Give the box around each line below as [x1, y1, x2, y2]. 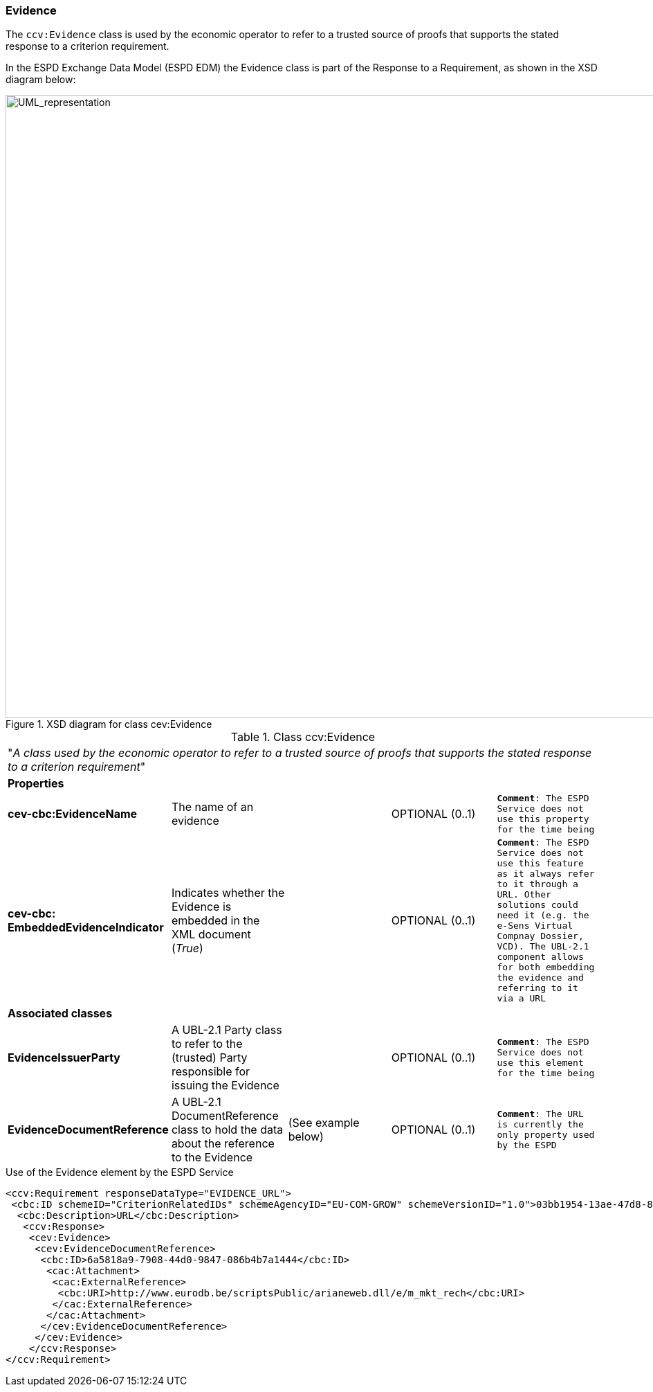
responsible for [171, 1064, 250, 1079]
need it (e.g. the [497, 910, 589, 921]
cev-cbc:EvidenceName [8, 807, 138, 821]
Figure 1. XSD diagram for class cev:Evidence [6, 718, 212, 731]
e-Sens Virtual [497, 920, 573, 931]
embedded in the [171, 913, 260, 928]
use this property [497, 814, 589, 825]
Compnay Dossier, [497, 931, 584, 942]
